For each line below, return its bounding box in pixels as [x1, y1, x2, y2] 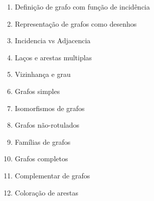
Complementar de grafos [15, 170, 90, 180]
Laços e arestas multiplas [15, 52, 92, 62]
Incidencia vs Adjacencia [15, 35, 91, 46]
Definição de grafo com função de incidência [15, 2, 150, 12]
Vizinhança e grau [15, 69, 71, 79]
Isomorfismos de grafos [15, 103, 85, 113]
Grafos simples [15, 85, 60, 96]
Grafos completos [15, 153, 68, 164]
